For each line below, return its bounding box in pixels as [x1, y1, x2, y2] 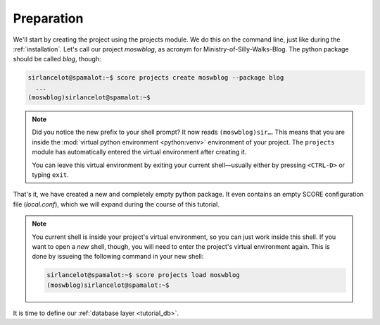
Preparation [13, 11, 84, 26]
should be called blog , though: [13, 55, 101, 63]
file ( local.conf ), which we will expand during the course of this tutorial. [13, 200, 220, 208]
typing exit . [32, 171, 70, 179]
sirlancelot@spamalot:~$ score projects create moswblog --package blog [27, 74, 284, 82]
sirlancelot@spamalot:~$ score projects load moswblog [46, 271, 240, 279]
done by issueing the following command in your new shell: [32, 252, 204, 261]
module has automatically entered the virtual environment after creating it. [32, 148, 247, 157]
